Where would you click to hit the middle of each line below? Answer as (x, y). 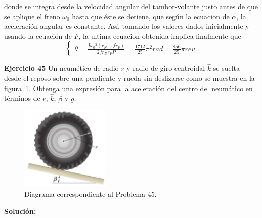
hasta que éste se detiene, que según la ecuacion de (151, 16)
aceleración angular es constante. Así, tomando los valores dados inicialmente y (127, 26)
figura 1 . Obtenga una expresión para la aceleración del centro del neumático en (128, 88)
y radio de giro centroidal (166, 68)
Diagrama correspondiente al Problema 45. (91, 193)
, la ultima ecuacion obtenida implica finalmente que (160, 36)
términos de (22, 98)
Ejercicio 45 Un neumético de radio (61, 68)
